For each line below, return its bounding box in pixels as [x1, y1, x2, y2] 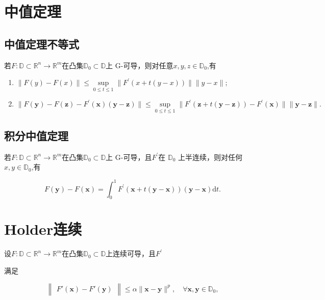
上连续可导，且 [106, 248, 156, 259]
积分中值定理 [4, 128, 68, 143]
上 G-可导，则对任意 [106, 60, 173, 70]
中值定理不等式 [4, 36, 79, 51]
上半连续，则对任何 [178, 151, 243, 162]
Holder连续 [4, 219, 82, 239]
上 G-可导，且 [106, 151, 152, 162]
